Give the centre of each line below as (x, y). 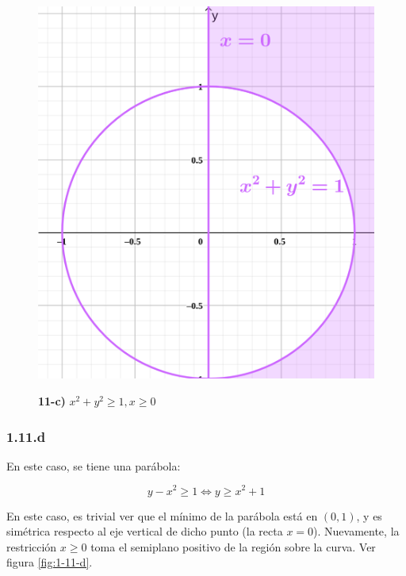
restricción (32, 546)
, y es (369, 515)
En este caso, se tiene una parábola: (94, 465)
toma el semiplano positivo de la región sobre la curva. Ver (233, 546)
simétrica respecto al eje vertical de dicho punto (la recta (145, 531)
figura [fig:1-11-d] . (50, 562)
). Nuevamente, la (356, 531)
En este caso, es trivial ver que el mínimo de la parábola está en (162, 515)
